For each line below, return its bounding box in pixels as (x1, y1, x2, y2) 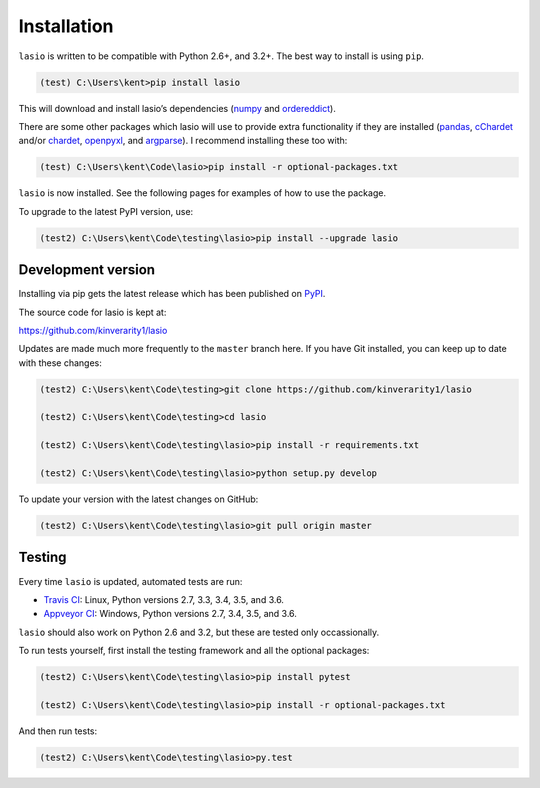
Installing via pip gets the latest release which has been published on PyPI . (18, 288, 326, 300)
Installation (18, 15, 114, 37)
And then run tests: (18, 725, 98, 737)
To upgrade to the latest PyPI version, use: (18, 205, 194, 217)
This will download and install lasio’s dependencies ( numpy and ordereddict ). (18, 102, 337, 114)
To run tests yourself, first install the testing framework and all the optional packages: (18, 645, 370, 657)
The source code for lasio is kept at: (18, 306, 167, 318)
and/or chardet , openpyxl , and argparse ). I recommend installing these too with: (18, 135, 348, 147)
